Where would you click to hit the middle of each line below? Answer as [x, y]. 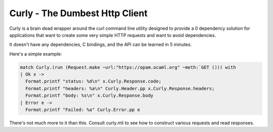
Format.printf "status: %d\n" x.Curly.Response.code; [94, 81]
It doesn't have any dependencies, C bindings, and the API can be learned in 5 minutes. [101, 45]
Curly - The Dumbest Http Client [78, 13]
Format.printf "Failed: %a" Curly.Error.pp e [83, 110]
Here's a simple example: [36, 54]
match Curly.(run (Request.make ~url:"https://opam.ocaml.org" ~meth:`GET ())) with [128, 67]
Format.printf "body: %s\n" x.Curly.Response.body [89, 96]
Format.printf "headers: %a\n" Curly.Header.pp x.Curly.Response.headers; [120, 88]
